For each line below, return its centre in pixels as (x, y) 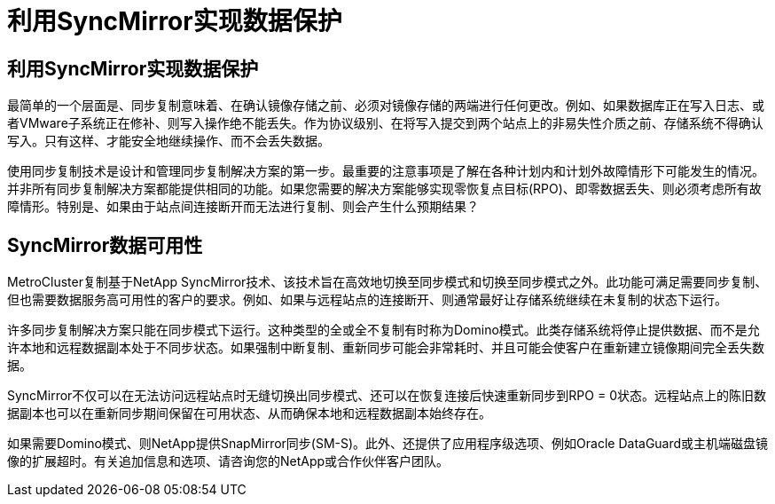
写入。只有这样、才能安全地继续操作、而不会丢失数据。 (168, 141)
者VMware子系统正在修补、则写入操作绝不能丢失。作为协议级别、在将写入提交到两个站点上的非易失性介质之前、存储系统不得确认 (385, 123)
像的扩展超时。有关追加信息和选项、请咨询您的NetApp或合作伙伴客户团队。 (228, 461)
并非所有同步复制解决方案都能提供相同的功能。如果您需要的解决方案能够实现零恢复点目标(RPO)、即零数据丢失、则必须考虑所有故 (384, 189)
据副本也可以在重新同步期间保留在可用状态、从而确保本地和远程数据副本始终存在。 (249, 413)
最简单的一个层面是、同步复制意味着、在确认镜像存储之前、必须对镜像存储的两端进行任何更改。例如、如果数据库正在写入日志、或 (386, 106)
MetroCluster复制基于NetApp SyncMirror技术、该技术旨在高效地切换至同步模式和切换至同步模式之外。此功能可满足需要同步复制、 (387, 282)
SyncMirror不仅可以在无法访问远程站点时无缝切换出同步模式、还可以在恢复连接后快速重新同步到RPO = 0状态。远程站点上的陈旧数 (387, 396)
